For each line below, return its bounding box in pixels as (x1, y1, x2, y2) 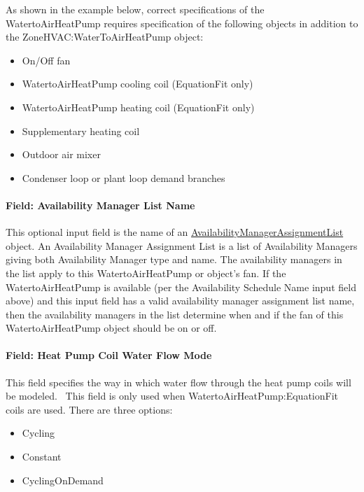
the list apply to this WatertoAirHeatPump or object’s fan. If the (6, 265, 286, 280)
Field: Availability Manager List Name (6, 197, 195, 212)
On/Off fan (22, 52, 71, 67)
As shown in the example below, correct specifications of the (6, 2, 265, 16)
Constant (22, 449, 62, 464)
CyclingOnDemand (22, 472, 104, 487)
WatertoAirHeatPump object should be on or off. (6, 321, 217, 335)
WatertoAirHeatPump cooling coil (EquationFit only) (22, 76, 253, 91)
